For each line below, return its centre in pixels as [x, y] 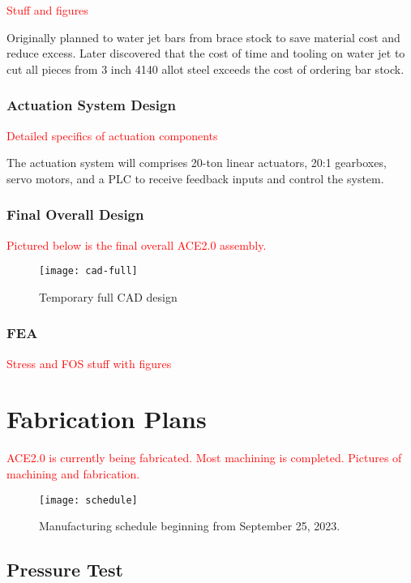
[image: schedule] [88, 500]
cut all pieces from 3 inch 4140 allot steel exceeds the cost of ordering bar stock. [205, 69]
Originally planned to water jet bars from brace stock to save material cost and [203, 37]
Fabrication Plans [107, 419]
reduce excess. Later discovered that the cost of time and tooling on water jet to [206, 53]
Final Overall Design [75, 214]
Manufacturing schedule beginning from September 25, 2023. [190, 526]
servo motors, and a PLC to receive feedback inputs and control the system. [195, 178]
